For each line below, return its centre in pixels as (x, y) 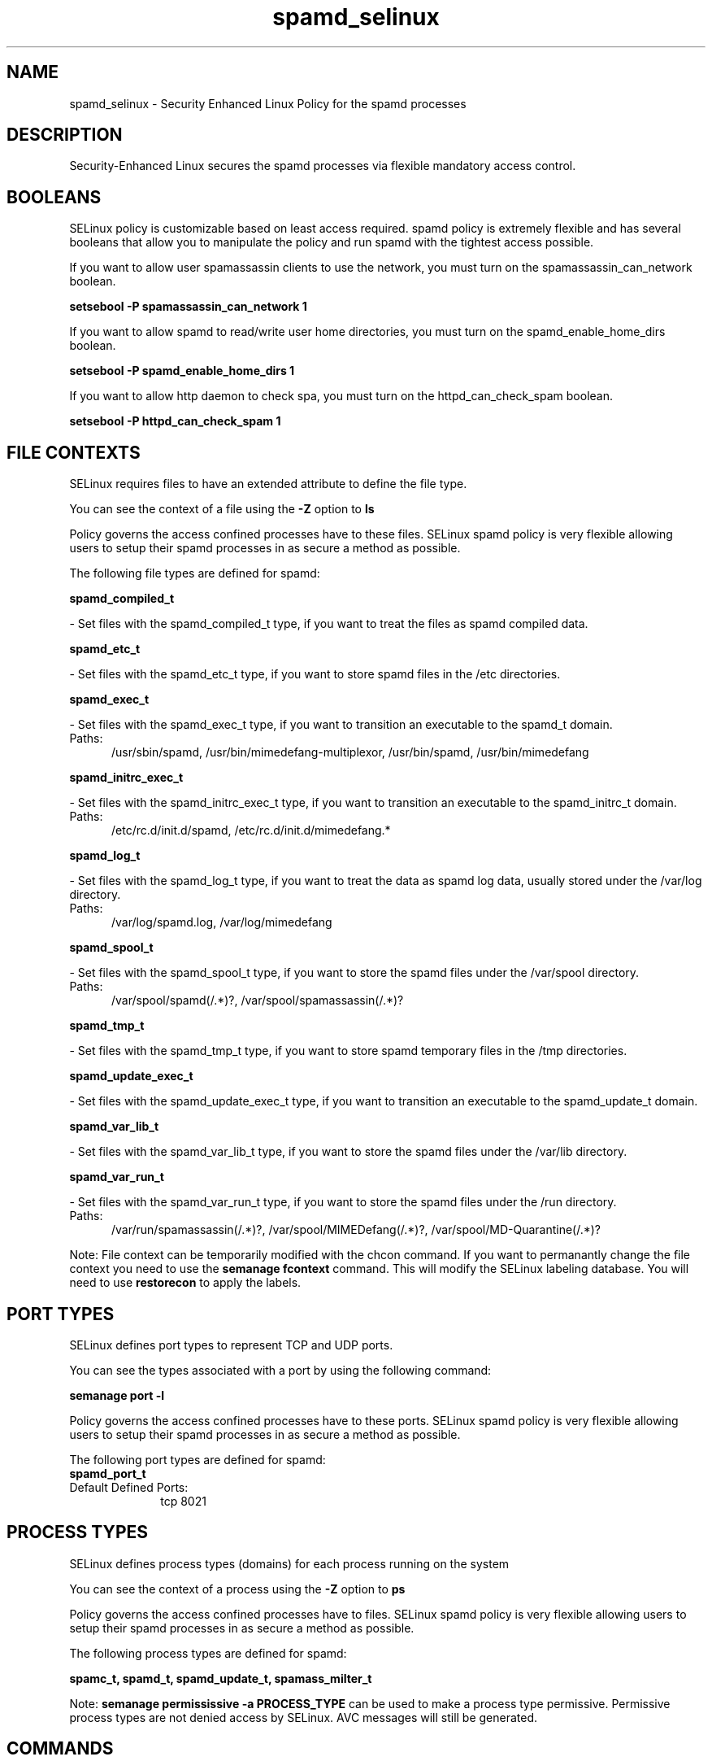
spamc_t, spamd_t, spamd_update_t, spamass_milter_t (221, 1678)
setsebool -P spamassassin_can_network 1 (188, 307)
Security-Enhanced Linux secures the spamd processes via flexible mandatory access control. (323, 166)
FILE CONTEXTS (74, 452)
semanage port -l (117, 1395)
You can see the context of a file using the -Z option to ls (222, 509)
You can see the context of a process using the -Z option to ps (237, 1589)
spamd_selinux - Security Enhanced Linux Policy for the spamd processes (268, 103)
